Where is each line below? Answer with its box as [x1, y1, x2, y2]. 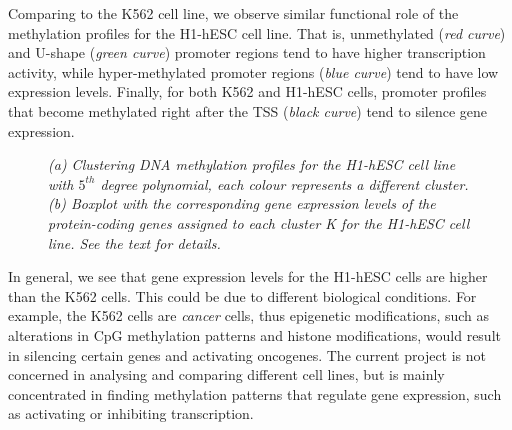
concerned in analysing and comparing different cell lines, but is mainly [8, 364, 445, 385]
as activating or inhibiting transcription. [8, 403, 254, 424]
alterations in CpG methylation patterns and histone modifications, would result [8, 324, 501, 345]
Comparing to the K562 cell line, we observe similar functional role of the [8, 3, 459, 23]
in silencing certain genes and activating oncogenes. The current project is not [8, 344, 487, 365]
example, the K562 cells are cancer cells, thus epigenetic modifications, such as [8, 305, 490, 326]
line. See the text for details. [48, 232, 221, 253]
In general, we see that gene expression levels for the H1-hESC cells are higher [8, 266, 488, 287]
